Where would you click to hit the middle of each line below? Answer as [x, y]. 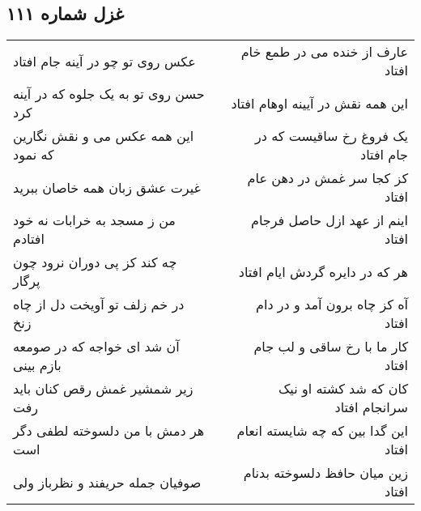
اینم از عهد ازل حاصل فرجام [330, 220]
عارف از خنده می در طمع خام [324, 52]
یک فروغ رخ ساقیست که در [331, 136]
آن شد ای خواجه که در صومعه [96, 347]
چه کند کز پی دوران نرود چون [95, 262]
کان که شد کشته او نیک [343, 389]
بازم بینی [37, 365]
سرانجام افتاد [371, 407]
